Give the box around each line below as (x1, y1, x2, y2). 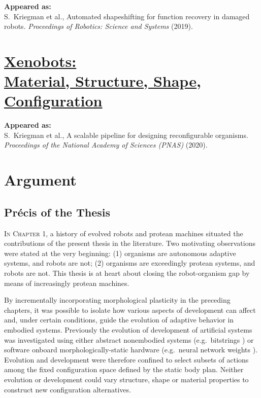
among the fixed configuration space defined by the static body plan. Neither (4, 364, 244, 375)
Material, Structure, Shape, (4, 70, 201, 91)
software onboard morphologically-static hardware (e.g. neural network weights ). (4, 344, 258, 355)
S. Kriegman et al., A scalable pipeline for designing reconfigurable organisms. (4, 129, 248, 140)
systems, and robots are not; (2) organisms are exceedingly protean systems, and (4, 258, 255, 268)
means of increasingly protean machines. (4, 277, 129, 288)
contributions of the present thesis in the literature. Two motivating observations (4, 238, 255, 248)
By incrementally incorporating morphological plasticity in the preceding (4, 295, 231, 305)
